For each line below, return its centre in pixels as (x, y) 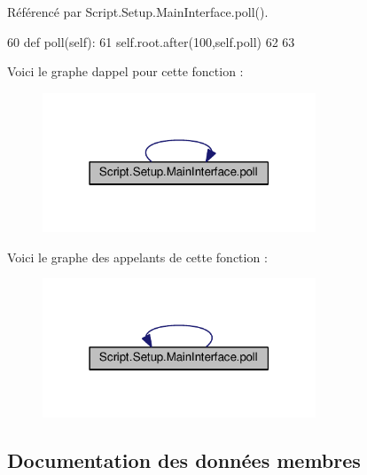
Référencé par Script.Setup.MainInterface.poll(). (138, 12)
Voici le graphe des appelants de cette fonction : (137, 257)
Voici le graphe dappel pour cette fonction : (125, 71)
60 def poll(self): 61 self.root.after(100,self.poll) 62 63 (151, 41)
